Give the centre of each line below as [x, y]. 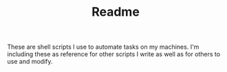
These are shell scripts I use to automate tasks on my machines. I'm [103, 47]
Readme [116, 12]
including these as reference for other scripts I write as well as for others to [114, 54]
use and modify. [30, 62]
